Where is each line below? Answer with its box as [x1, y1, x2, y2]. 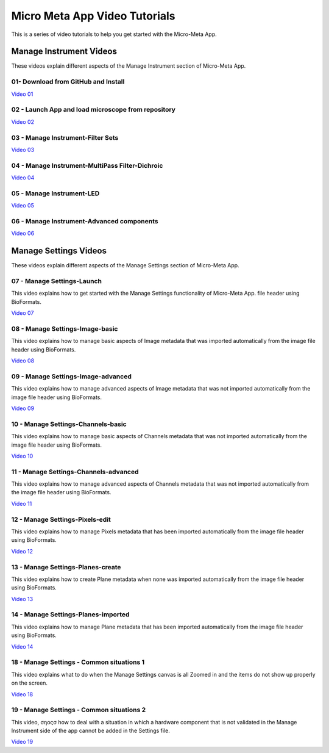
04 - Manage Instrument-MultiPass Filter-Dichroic [11, 161, 163, 170]
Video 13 [11, 595, 34, 602]
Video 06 [11, 229, 35, 237]
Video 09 [11, 405, 35, 412]
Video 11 [11, 500, 32, 507]
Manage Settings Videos [11, 246, 107, 256]
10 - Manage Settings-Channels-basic [11, 420, 127, 428]
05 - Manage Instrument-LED [11, 189, 100, 198]
